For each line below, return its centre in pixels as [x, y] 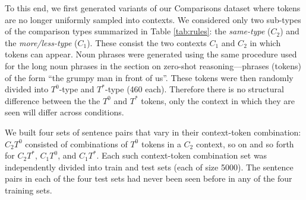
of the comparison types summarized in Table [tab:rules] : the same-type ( [138, 31]
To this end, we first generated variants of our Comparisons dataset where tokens [153, 8]
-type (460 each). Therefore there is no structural [194, 89]
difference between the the [53, 100]
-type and [77, 89]
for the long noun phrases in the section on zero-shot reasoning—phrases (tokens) [153, 65]
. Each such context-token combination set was [182, 155]
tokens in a [161, 143]
